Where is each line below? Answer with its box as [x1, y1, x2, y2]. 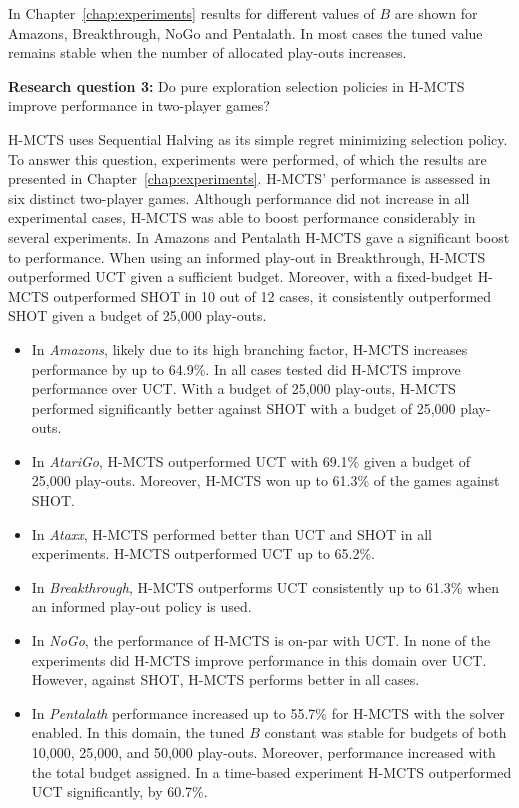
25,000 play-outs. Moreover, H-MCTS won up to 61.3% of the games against [31, 470, 500, 491]
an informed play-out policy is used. [31, 596, 252, 617]
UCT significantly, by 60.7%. [31, 781, 208, 802]
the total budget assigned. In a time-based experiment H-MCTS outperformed [31, 761, 512, 782]
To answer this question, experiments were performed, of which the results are [8, 148, 487, 169]
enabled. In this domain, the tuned [31, 722, 245, 743]
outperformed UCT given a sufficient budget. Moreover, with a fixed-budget [8, 266, 473, 287]
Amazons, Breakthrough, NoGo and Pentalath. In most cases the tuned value [8, 22, 483, 43]
